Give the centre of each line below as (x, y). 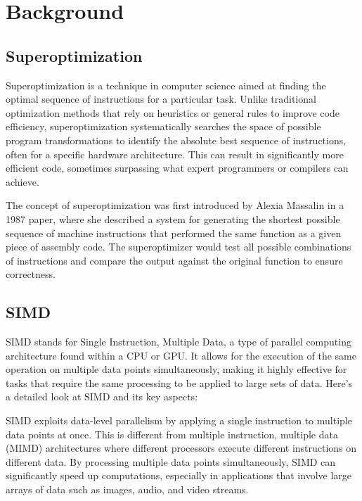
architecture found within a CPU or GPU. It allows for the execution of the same (181, 355)
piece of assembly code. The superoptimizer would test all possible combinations (179, 247)
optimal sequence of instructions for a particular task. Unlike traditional (161, 99)
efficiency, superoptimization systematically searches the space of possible (163, 126)
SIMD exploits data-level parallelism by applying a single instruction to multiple (179, 420)
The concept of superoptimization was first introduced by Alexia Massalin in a (175, 205)
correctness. (31, 274)
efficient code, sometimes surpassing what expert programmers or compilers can (177, 168)
